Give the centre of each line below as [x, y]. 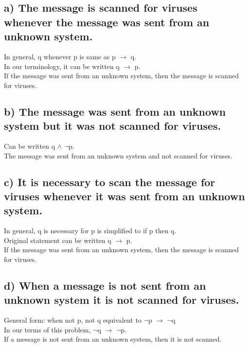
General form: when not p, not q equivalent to [73, 320]
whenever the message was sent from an [107, 22]
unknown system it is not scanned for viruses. [122, 300]
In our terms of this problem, [47, 329]
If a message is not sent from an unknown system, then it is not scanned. [113, 339]
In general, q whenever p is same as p [60, 56]
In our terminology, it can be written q [62, 66]
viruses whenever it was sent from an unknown [124, 196]
